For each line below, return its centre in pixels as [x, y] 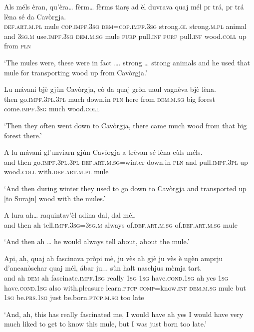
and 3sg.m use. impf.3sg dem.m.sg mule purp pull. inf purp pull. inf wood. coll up [125, 36]
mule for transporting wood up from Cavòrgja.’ [76, 72]
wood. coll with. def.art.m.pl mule [56, 171]
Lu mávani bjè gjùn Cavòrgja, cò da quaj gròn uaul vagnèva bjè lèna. [110, 89]
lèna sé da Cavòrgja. [35, 16]
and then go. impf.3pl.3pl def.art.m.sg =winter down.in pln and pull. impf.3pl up [126, 162]
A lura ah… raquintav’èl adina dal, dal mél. [70, 215]
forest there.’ [23, 135]
